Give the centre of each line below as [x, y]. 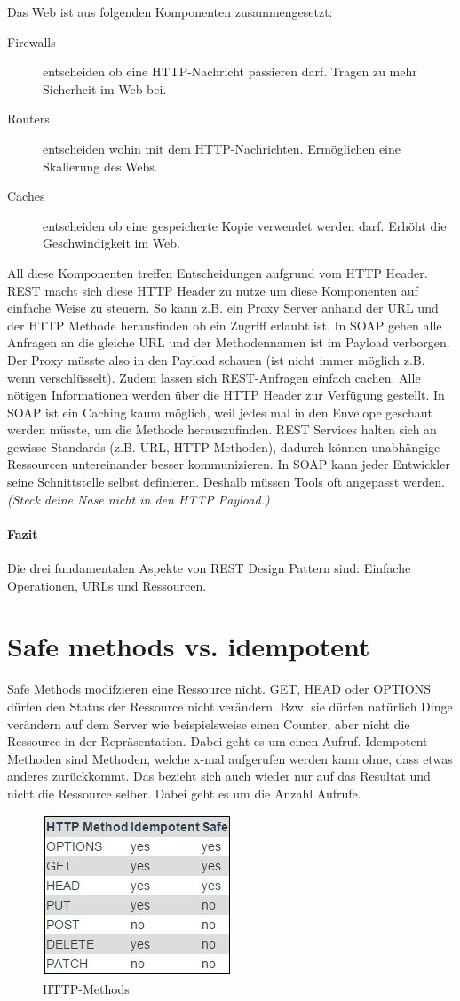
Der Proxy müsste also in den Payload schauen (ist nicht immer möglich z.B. [216, 359]
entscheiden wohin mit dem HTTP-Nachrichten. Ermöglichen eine [222, 148]
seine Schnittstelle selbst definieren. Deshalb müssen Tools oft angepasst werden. [226, 482]
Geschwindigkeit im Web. [111, 243]
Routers [28, 119]
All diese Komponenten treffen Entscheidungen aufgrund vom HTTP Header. [218, 272]
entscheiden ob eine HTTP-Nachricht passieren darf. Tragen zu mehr [230, 71]
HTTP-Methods [86, 989]
